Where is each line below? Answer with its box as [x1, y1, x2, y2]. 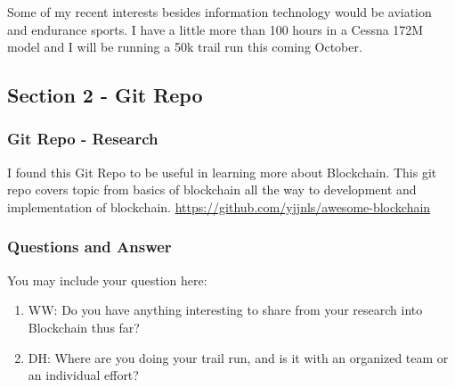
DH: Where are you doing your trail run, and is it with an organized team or [28, 348, 449, 366]
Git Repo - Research [7, 128, 158, 150]
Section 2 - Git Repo [7, 81, 203, 109]
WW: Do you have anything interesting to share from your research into [28, 301, 423, 319]
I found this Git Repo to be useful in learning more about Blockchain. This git [7, 162, 437, 181]
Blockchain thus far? [28, 317, 140, 336]
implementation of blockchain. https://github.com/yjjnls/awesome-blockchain [7, 197, 431, 216]
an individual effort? [28, 366, 139, 384]
